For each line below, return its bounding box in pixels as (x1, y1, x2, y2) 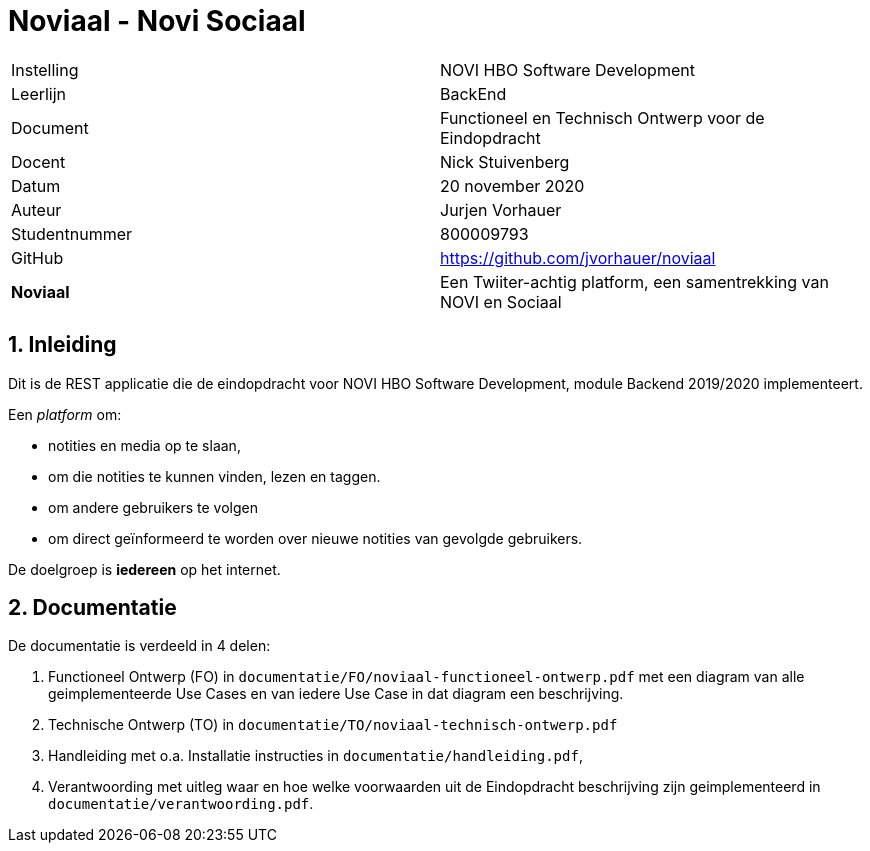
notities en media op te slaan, (48, 436, 241, 454)
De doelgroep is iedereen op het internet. (8, 560, 281, 578)
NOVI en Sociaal (440, 291, 562, 312)
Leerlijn (11, 83, 67, 104)
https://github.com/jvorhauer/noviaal (440, 247, 716, 268)
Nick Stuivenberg (440, 151, 570, 172)
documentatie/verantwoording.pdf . (48, 795, 314, 813)
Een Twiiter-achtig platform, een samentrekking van (440, 271, 829, 292)
